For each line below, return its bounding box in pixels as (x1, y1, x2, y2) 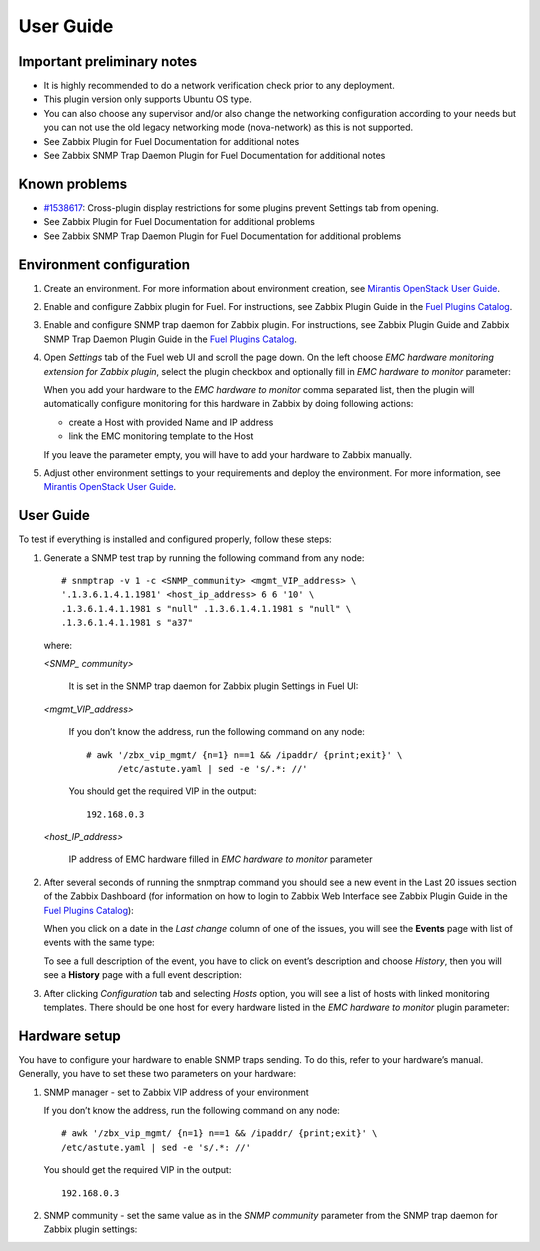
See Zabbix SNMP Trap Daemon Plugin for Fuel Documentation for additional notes (43, 150, 386, 162)
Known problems (18, 175, 128, 192)
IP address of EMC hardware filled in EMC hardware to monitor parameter (68, 853, 373, 865)
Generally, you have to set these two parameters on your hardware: (18, 1068, 297, 1080)
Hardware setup (18, 1027, 121, 1044)
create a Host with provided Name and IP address (68, 416, 274, 428)
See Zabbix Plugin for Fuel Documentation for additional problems (43, 216, 315, 228)
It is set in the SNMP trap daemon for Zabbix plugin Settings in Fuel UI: (68, 680, 359, 692)
